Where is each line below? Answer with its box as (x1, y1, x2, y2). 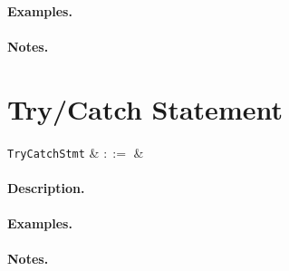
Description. (7, 178, 85, 197)
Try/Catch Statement (7, 90, 283, 127)
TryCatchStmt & (7, 142, 100, 161)
